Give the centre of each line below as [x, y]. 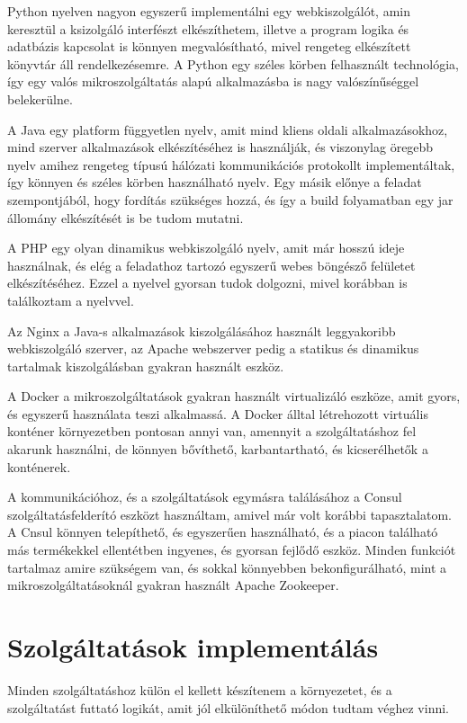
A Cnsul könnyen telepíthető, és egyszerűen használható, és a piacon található [223, 532]
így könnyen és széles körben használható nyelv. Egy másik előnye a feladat [215, 182]
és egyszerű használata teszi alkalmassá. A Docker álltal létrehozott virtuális [218, 413]
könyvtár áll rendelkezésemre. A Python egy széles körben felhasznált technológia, [233, 63]
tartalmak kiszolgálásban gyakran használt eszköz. [146, 366]
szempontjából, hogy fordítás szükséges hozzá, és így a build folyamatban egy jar [230, 199]
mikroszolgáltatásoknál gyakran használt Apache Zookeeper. [173, 585]
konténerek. [39, 466]
